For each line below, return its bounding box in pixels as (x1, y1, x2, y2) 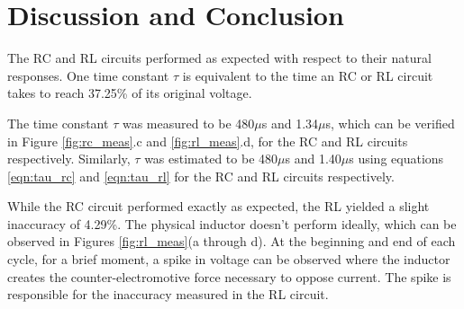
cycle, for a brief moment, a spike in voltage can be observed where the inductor (7, 250, 450, 269)
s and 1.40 (285, 149, 341, 168)
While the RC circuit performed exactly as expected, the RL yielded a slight (7, 197, 430, 216)
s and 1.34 (261, 113, 319, 132)
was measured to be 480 (122, 113, 255, 132)
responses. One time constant (7, 66, 169, 84)
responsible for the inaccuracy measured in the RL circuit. (7, 285, 329, 304)
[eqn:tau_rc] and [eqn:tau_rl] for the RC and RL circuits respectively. (7, 166, 395, 185)
